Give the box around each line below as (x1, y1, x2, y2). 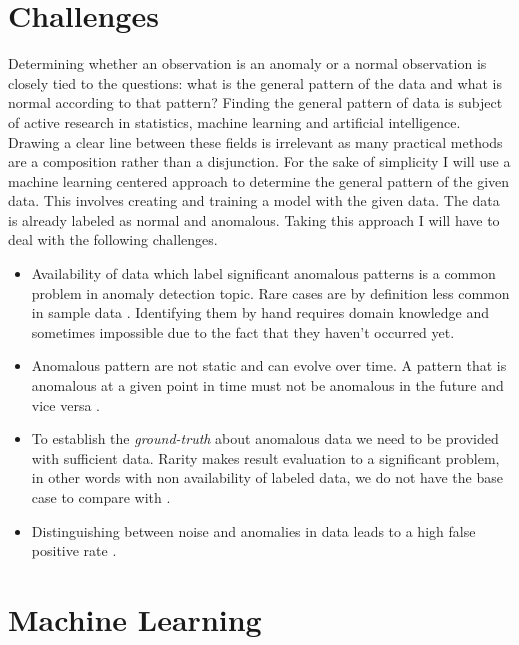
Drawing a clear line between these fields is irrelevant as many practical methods (8, 131, 503, 152)
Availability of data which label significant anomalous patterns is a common (31, 263, 496, 284)
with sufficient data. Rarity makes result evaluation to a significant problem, (31, 447, 500, 468)
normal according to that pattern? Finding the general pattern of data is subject (8, 92, 503, 113)
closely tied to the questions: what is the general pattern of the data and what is (8, 72, 502, 93)
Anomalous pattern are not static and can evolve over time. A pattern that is (31, 355, 507, 376)
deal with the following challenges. (8, 229, 218, 250)
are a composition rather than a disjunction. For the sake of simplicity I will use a (8, 151, 511, 172)
